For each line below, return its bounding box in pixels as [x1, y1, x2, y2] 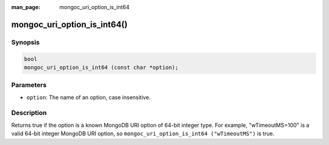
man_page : [11, 4, 41, 10]
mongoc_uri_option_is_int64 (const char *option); [24, 64, 179, 71]
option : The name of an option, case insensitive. [26, 93, 151, 101]
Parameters [11, 81, 47, 90]
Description [11, 108, 47, 117]
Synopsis [11, 38, 40, 46]
